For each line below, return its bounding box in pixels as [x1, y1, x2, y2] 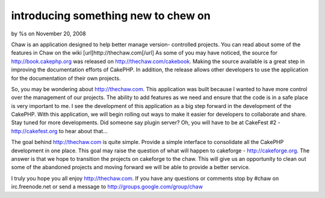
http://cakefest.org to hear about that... [11, 127, 108, 134]
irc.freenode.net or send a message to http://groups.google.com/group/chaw [11, 183, 203, 190]
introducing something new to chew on [11, 9, 211, 22]
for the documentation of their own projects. [11, 74, 121, 82]
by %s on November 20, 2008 [11, 30, 87, 37]
